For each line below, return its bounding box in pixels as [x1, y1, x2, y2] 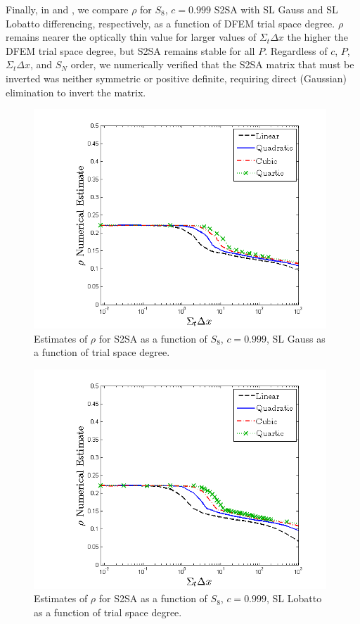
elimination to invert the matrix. [6, 84, 146, 99]
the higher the [287, 30, 348, 44]
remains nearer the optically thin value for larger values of [6, 30, 257, 44]
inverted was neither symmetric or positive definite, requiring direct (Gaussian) [6, 70, 347, 85]
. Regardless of [264, 43, 328, 58]
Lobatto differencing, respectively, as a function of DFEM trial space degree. [6, 15, 335, 30]
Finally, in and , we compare [6, 2, 129, 16]
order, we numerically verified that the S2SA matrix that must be [70, 57, 354, 72]
